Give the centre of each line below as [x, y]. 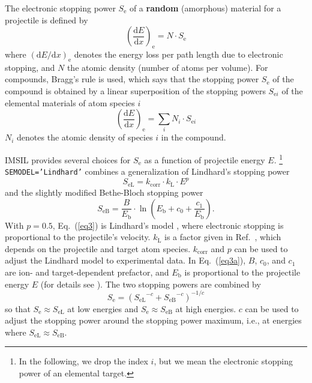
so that [18, 308]
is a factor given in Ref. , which [223, 237]
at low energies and [103, 308]
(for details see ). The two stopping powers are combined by [151, 284]
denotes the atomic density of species [85, 137]
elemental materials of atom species [70, 102]
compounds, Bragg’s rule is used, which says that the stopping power [132, 79]
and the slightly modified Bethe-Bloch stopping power [104, 192]
